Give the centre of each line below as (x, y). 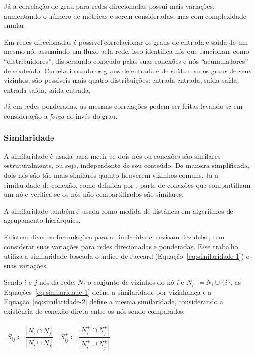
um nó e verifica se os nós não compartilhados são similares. (94, 194)
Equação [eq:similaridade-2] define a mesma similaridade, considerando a (114, 301)
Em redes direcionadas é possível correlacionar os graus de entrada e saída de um (126, 41)
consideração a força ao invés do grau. (61, 115)
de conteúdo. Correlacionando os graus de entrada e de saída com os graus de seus (127, 70)
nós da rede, (58, 282)
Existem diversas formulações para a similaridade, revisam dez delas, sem (114, 236)
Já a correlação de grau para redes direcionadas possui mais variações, (109, 6)
